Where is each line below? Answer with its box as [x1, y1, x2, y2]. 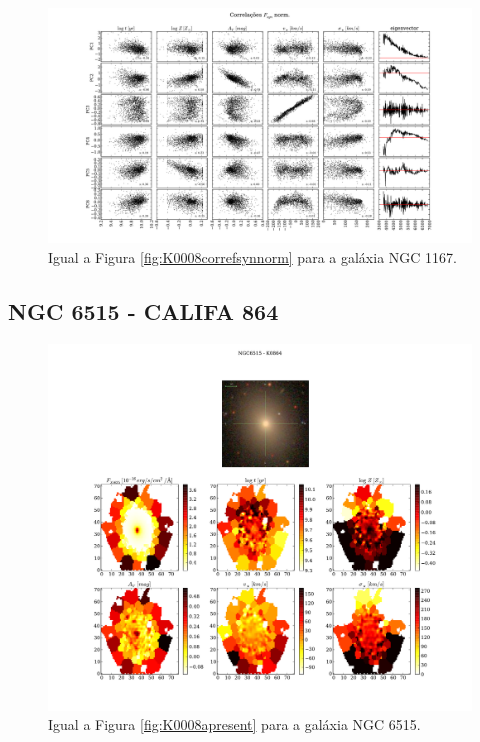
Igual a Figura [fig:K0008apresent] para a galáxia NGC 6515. [48, 714, 421, 735]
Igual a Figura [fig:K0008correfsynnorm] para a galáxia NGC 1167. [48, 246, 457, 267]
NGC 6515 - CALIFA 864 [8, 295, 279, 326]
